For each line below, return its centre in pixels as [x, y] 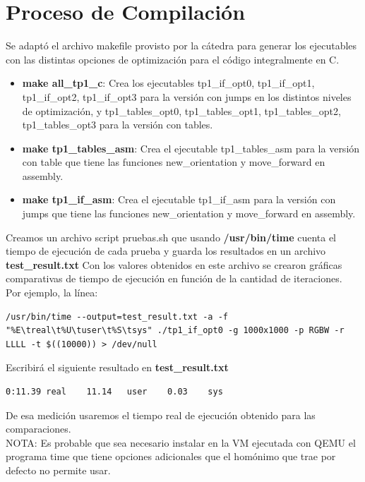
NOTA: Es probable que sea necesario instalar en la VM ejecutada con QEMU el [181, 442]
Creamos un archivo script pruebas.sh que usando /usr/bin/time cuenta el [171, 237]
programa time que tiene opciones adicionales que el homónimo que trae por [171, 456]
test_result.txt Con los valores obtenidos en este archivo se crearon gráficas [174, 264]
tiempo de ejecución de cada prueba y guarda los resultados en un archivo [166, 251]
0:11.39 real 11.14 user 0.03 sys [114, 392]
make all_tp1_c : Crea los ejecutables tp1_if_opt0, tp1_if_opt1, [168, 83]
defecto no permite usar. [58, 470]
